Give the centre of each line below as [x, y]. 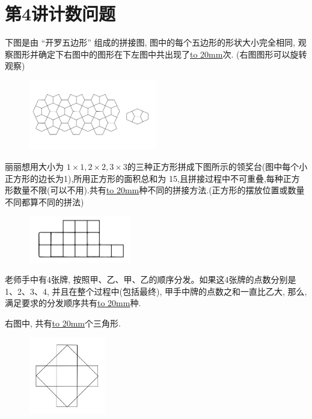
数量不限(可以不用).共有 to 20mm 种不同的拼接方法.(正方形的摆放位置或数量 [159, 190]
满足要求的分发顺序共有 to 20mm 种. [73, 303]
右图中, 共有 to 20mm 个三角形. [63, 323]
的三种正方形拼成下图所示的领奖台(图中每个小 [217, 167]
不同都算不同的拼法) [44, 201]
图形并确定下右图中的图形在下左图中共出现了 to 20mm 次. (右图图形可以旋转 [160, 54]
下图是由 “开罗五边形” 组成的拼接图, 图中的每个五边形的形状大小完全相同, [150, 42]
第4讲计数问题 [60, 14]
